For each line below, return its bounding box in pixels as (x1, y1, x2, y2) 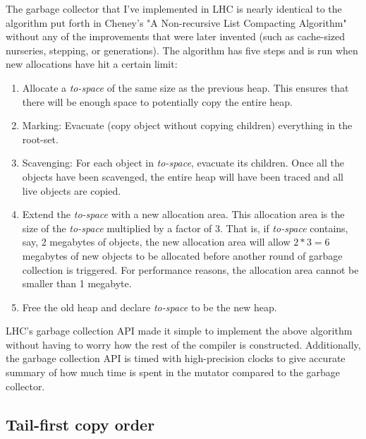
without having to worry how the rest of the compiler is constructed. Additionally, (6, 337, 361, 351)
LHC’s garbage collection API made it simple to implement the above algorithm (6, 323, 353, 338)
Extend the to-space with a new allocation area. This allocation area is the (22, 207, 345, 222)
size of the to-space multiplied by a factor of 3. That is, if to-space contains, (22, 220, 348, 235)
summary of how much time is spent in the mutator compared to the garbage (6, 365, 341, 380)
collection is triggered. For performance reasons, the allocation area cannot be (22, 262, 359, 277)
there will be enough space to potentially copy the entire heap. (22, 94, 293, 109)
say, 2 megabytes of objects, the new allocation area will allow (22, 234, 291, 249)
